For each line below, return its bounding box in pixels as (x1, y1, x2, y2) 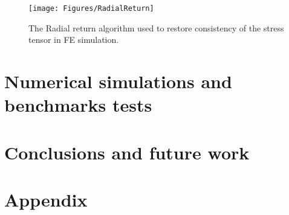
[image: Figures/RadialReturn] (28, 4, 154, 13)
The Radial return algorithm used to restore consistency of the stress (28, 21, 284, 34)
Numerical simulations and (4, 69, 232, 94)
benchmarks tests (4, 92, 152, 117)
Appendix (4, 187, 88, 211)
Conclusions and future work (4, 140, 250, 164)
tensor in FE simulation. (28, 33, 119, 46)
